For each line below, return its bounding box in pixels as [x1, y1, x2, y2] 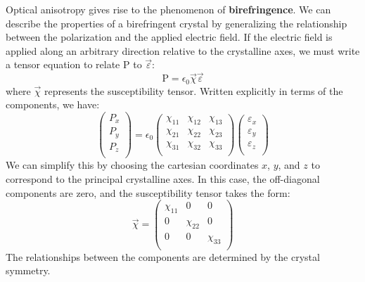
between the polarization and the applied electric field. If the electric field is [6, 30, 333, 44]
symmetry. [6, 263, 51, 278]
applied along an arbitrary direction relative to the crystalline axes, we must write [6, 43, 360, 58]
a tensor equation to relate [6, 57, 120, 72]
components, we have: [6, 97, 100, 112]
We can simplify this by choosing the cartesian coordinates [6, 158, 259, 172]
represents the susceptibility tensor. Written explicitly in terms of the [44, 83, 343, 98]
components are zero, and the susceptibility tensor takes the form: [6, 185, 290, 200]
